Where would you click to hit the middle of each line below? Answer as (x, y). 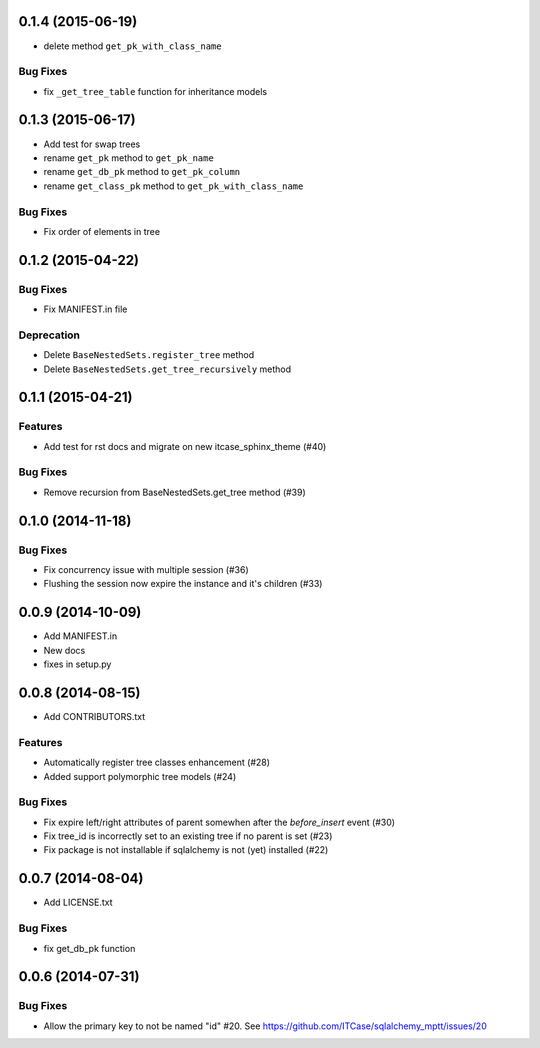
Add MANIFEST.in (80, 636)
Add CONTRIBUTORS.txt (94, 716)
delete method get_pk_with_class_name (132, 46)
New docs (64, 650)
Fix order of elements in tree (101, 231)
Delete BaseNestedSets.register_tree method (149, 355)
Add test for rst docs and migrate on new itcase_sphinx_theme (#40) (185, 446)
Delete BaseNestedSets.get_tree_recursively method (167, 369)
